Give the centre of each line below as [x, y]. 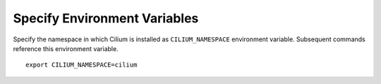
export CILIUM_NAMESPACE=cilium [81, 65]
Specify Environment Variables [106, 18]
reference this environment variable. [66, 48]
